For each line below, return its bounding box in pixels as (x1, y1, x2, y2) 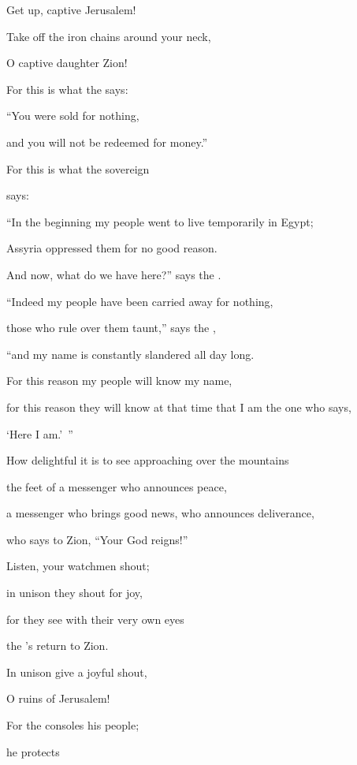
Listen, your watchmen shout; (6, 558, 150, 574)
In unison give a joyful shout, (6, 663, 147, 680)
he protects (6, 743, 60, 759)
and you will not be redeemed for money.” (6, 133, 208, 150)
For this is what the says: (6, 80, 128, 97)
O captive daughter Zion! (6, 54, 128, 71)
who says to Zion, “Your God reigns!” (6, 531, 188, 547)
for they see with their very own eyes (6, 610, 184, 627)
